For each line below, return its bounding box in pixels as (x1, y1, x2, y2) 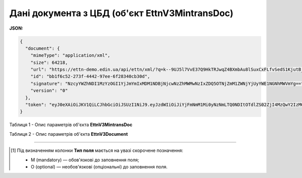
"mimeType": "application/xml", (30, 53, 111, 58)
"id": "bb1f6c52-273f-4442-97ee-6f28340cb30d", (30, 73, 150, 79)
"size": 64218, (30, 59, 68, 65)
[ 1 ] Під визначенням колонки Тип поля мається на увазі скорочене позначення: (11, 147, 184, 153)
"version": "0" (30, 88, 68, 94)
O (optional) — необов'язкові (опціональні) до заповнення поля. (31, 163, 168, 169)
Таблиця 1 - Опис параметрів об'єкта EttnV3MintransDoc (9, 122, 133, 128)
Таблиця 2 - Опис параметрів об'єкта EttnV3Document (9, 131, 128, 137)
